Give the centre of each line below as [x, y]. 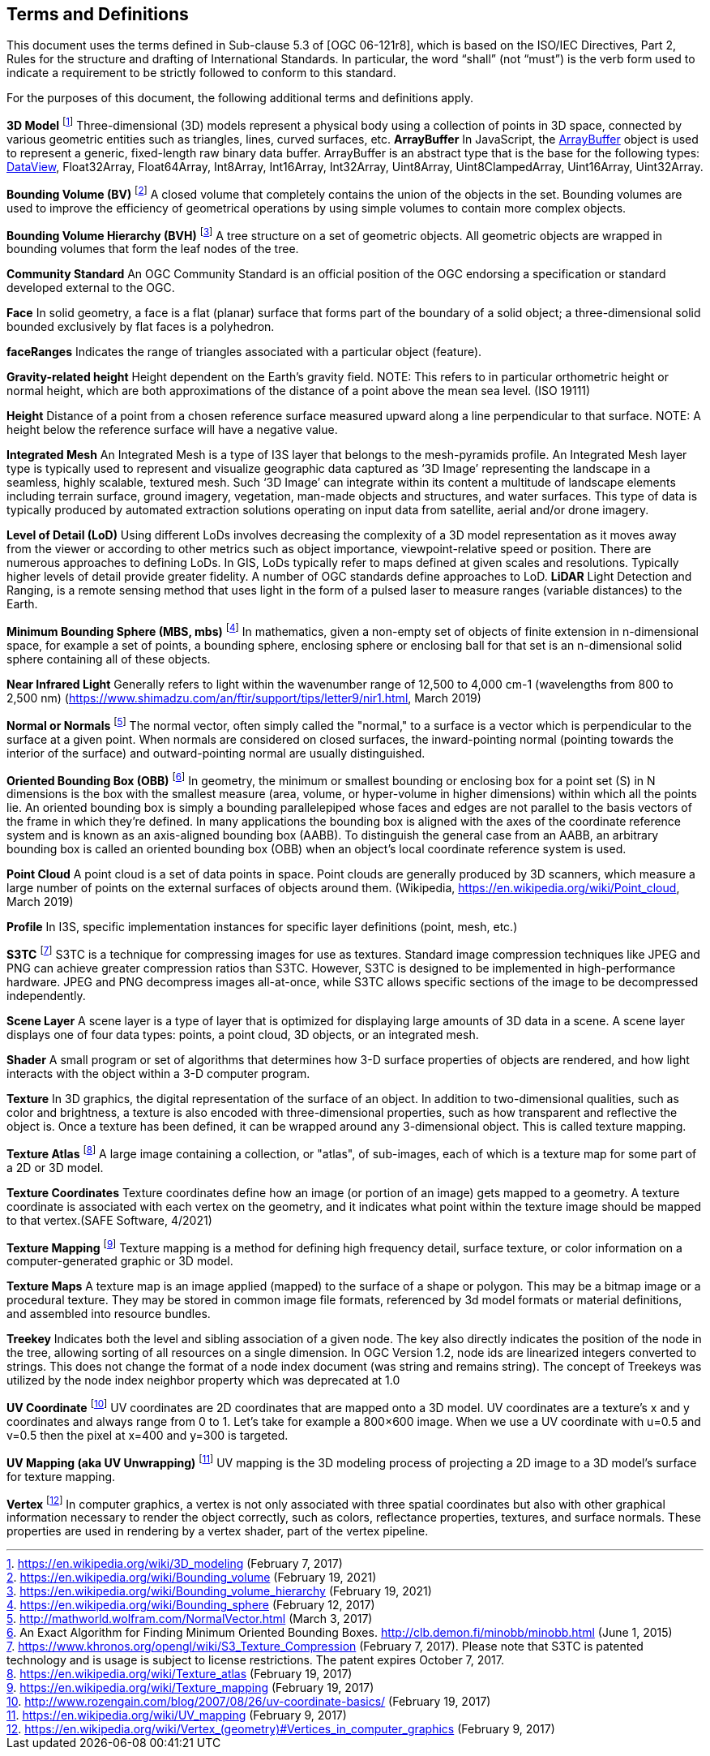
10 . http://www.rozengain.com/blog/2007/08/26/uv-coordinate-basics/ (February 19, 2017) [249, 1702]
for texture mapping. [61, 1476]
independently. [46, 996]
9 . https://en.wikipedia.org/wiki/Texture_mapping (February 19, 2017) [190, 1688]
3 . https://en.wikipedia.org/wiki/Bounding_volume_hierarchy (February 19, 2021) [219, 1591]
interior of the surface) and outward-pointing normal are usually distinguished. [216, 753]
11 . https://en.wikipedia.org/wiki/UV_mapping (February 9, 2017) [177, 1715]
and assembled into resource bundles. [109, 1314]
